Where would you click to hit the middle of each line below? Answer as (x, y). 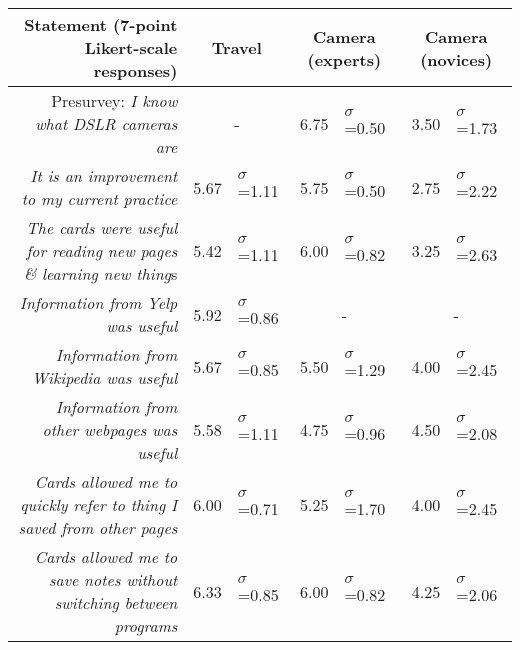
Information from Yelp (98, 302)
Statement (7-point (101, 24)
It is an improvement (104, 175)
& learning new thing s (100, 273)
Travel (236, 47)
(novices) (456, 59)
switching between (116, 602)
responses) (135, 70)
